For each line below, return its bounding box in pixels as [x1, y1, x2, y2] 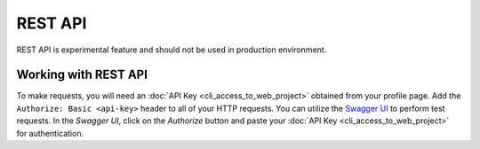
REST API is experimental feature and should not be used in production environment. [16, 44, 327, 55]
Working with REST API [16, 67, 148, 82]
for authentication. [16, 128, 84, 138]
